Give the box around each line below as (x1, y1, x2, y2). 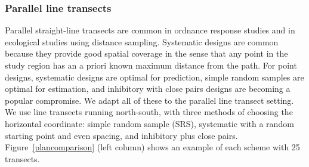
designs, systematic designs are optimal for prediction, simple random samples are (5, 70, 304, 83)
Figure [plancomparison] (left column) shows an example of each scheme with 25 (5, 141, 300, 153)
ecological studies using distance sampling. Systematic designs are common (5, 35, 279, 48)
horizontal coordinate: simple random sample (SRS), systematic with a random (5, 117, 294, 129)
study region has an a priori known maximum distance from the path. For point (5, 59, 297, 71)
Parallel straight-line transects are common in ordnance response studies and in (5, 24, 295, 36)
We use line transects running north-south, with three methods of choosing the (5, 106, 293, 118)
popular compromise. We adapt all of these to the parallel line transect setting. (5, 94, 294, 106)
